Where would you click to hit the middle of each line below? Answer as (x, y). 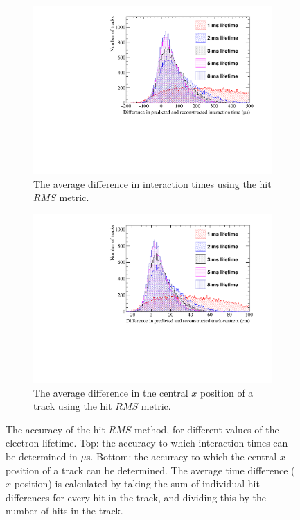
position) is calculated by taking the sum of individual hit (137, 484)
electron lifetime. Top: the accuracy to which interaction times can (147, 443)
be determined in (42, 456)
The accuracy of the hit (55, 429)
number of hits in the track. (64, 511)
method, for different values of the (207, 429)
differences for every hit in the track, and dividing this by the (136, 497)
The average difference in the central (111, 392)
